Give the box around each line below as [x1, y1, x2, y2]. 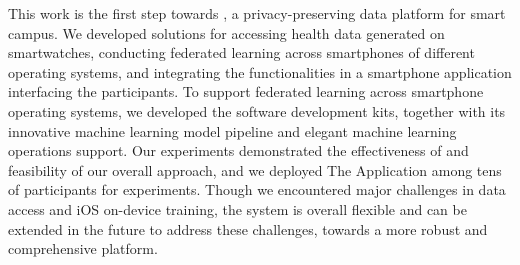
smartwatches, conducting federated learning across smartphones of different [8, 42, 475, 63]
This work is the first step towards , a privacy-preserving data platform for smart [8, 3, 506, 23]
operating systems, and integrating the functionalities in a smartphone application [8, 61, 512, 82]
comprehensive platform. [8, 238, 158, 259]
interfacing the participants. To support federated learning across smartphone [8, 81, 484, 102]
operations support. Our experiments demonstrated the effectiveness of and [8, 140, 469, 161]
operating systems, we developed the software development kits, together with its [8, 100, 506, 121]
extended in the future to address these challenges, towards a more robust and [8, 218, 488, 239]
